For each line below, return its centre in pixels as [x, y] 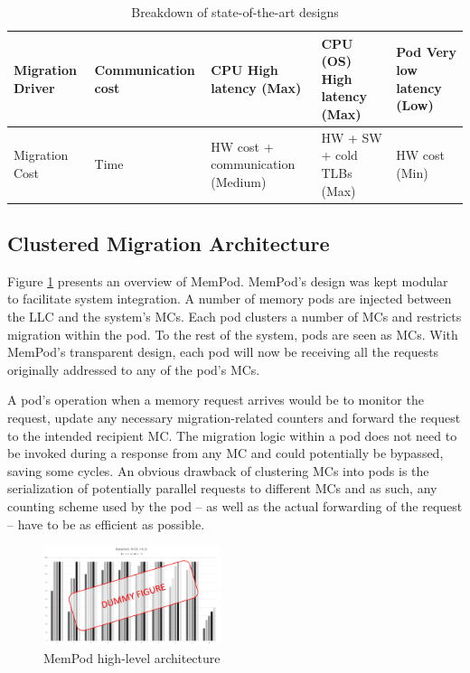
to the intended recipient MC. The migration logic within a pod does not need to [232, 435]
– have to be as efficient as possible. [106, 523]
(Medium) [239, 181]
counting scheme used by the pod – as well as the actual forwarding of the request [235, 506]
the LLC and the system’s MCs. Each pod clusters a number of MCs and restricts [235, 317]
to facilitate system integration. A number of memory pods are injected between [230, 299]
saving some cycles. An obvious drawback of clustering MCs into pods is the [218, 470]
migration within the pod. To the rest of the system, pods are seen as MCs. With [233, 334]
